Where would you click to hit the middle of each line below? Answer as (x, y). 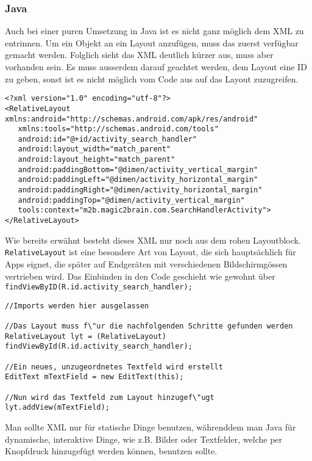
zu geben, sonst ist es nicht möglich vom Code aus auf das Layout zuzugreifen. (152, 78)
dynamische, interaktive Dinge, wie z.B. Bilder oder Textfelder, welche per (144, 439)
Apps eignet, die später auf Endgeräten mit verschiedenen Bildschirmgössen (146, 263)
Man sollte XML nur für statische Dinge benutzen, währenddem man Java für (151, 427)
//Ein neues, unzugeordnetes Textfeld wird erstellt (114, 367)
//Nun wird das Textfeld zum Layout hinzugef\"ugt (110, 397)
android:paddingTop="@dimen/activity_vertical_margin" (131, 200)
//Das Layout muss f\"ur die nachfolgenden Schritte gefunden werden (149, 326)
